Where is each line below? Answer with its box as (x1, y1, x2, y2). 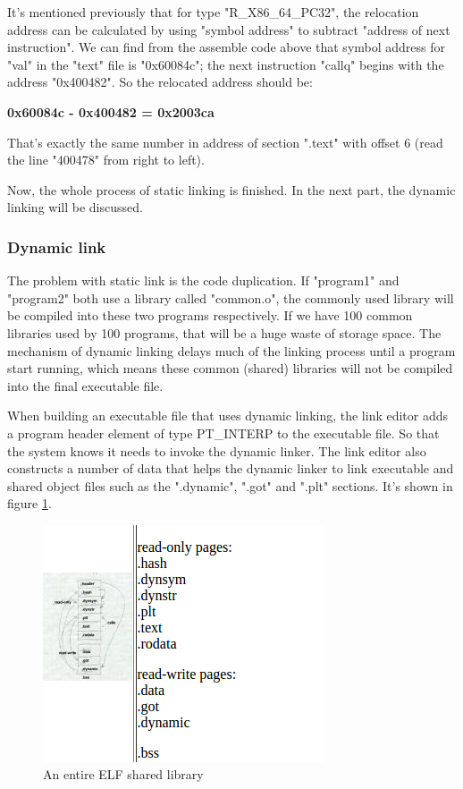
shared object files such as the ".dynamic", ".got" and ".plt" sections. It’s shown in (7, 476, 453, 495)
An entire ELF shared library (43, 765, 204, 784)
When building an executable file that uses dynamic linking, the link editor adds (7, 406, 449, 425)
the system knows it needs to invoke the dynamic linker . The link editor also (7, 441, 426, 460)
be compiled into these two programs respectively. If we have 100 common (7, 306, 413, 325)
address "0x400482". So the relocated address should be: (7, 72, 313, 91)
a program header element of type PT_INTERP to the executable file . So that (7, 423, 440, 442)
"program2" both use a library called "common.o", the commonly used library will (7, 288, 454, 307)
